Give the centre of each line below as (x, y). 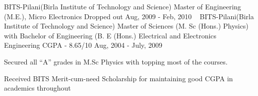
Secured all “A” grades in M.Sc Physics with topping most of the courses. (116, 61)
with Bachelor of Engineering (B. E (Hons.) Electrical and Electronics (110, 35)
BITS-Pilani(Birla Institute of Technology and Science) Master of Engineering (123, 6)
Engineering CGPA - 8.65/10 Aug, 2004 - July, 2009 (83, 45)
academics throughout (37, 88)
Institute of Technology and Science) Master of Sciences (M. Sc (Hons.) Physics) (126, 26)
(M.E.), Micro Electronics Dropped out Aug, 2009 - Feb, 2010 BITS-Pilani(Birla (129, 16)
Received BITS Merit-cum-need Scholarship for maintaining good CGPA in (119, 78)
